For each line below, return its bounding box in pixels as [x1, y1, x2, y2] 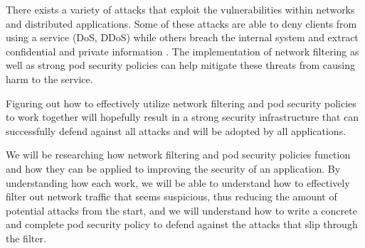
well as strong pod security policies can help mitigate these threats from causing [6, 58, 356, 72]
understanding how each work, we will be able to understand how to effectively [6, 175, 350, 190]
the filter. [6, 230, 46, 245]
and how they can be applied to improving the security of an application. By [6, 161, 341, 176]
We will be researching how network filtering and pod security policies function [6, 147, 351, 162]
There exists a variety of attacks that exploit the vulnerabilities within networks [6, 2, 355, 16]
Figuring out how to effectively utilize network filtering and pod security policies [6, 95, 356, 110]
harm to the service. [6, 71, 93, 86]
